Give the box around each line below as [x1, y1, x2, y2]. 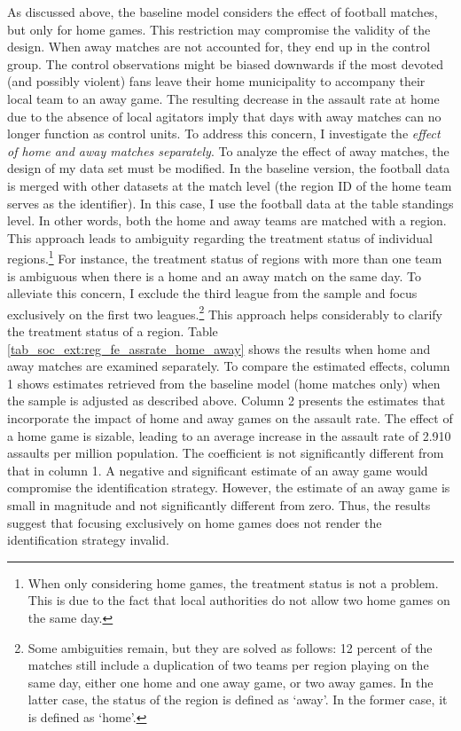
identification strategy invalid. [7, 531, 169, 549]
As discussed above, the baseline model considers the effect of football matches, [7, 3, 438, 20]
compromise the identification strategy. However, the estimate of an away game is [7, 478, 450, 497]
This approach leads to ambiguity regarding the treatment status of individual [7, 228, 434, 247]
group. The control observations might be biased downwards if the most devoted [7, 54, 444, 73]
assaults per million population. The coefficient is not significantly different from [7, 444, 444, 462]
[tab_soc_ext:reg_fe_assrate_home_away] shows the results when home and [7, 339, 431, 358]
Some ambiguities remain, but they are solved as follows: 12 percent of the [27, 638, 433, 656]
